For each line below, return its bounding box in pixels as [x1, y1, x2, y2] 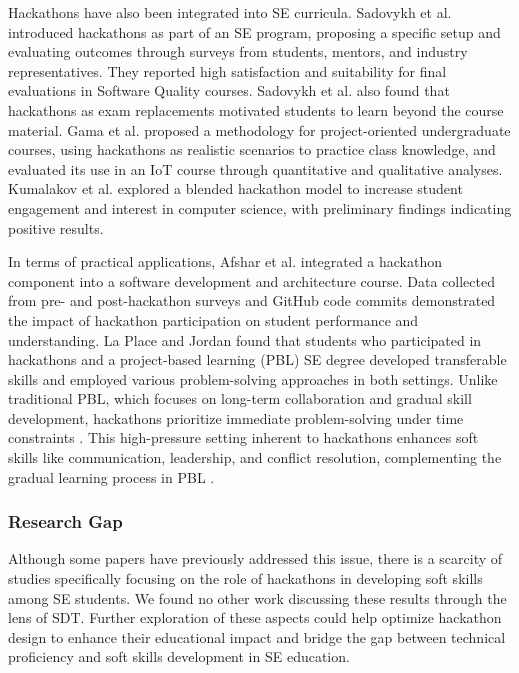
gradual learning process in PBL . [8, 466, 215, 487]
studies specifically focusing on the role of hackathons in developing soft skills [8, 568, 483, 589]
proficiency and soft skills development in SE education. [8, 646, 350, 667]
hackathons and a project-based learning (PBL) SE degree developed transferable [8, 349, 507, 370]
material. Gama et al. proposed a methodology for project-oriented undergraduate [8, 119, 511, 140]
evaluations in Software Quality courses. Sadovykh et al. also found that [8, 80, 450, 101]
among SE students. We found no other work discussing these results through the [8, 587, 507, 608]
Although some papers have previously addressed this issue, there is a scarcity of [8, 548, 503, 569]
